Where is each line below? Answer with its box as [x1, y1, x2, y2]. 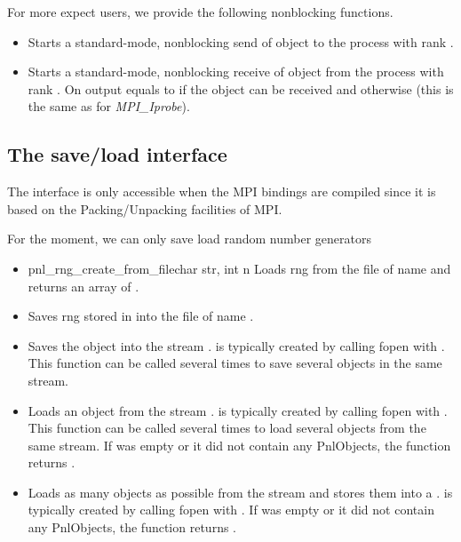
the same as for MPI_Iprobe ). [28, 97, 190, 116]
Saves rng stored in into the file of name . [28, 307, 254, 325]
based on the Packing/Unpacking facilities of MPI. [7, 199, 282, 218]
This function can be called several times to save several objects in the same [28, 354, 442, 372]
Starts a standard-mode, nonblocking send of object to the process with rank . [28, 32, 454, 51]
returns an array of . [28, 276, 139, 295]
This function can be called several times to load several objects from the [28, 418, 426, 437]
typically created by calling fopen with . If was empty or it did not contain [28, 500, 434, 519]
